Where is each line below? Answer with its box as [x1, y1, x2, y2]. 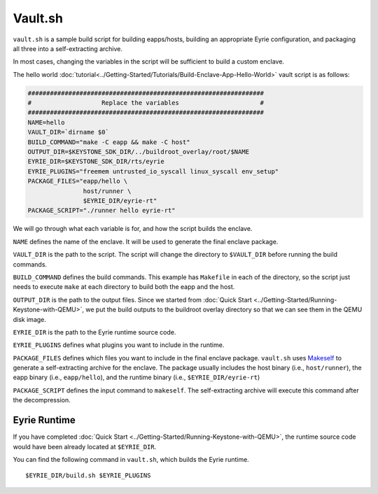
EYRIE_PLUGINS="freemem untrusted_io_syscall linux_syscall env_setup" [27, 167, 279, 175]
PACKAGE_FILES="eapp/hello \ [27, 177, 128, 185]
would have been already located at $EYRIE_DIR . [13, 442, 157, 451]
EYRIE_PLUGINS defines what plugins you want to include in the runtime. [13, 341, 225, 349]
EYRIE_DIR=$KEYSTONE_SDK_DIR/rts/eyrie [27, 157, 164, 166]
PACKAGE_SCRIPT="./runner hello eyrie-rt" [27, 206, 176, 215]
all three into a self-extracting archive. [13, 44, 122, 52]
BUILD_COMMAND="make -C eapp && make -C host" [27, 138, 190, 146]
